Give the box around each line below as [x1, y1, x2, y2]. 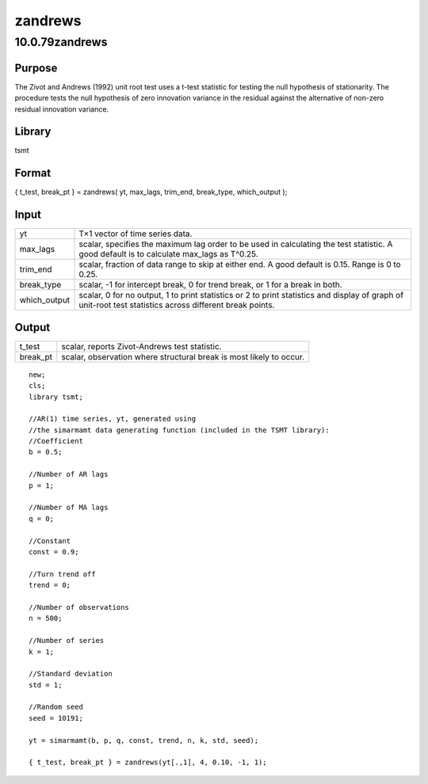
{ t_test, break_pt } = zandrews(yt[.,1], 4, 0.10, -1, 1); [29, 758, 267, 767]
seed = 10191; [29, 714, 83, 722]
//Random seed [29, 702, 83, 712]
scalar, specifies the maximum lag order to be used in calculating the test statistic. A [78, 238, 393, 249]
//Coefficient [29, 436, 83, 446]
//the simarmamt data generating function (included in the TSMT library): [29, 425, 330, 435]
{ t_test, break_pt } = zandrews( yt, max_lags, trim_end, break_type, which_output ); [14, 187, 288, 197]
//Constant [29, 536, 71, 546]
